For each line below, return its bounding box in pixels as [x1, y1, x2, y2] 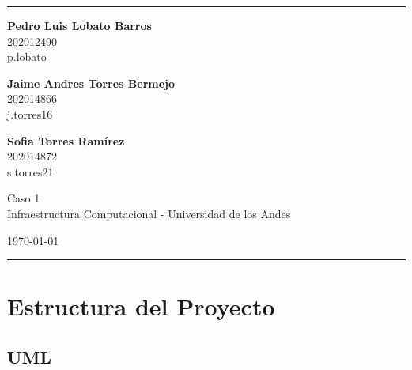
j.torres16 [7, 105, 53, 122]
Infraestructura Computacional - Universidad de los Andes [7, 205, 291, 221]
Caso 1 [7, 190, 40, 206]
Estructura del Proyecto [7, 290, 275, 323]
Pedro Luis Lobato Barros [7, 17, 152, 33]
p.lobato [7, 48, 47, 65]
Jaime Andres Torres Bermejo [7, 74, 176, 91]
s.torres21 [7, 163, 54, 179]
